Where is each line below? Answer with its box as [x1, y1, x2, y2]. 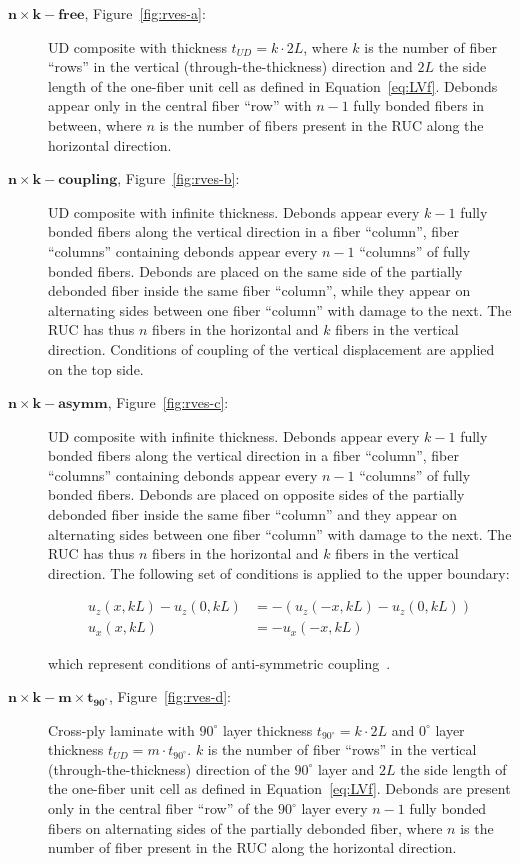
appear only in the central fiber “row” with [48, 95, 312, 116]
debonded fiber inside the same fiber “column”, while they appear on [48, 280, 471, 301]
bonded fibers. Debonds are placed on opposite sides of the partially [48, 484, 465, 505]
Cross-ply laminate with [48, 719, 195, 740]
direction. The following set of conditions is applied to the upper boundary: [48, 562, 510, 583]
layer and [317, 758, 375, 779]
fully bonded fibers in [353, 95, 485, 116]
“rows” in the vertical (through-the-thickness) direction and [48, 56, 413, 77]
